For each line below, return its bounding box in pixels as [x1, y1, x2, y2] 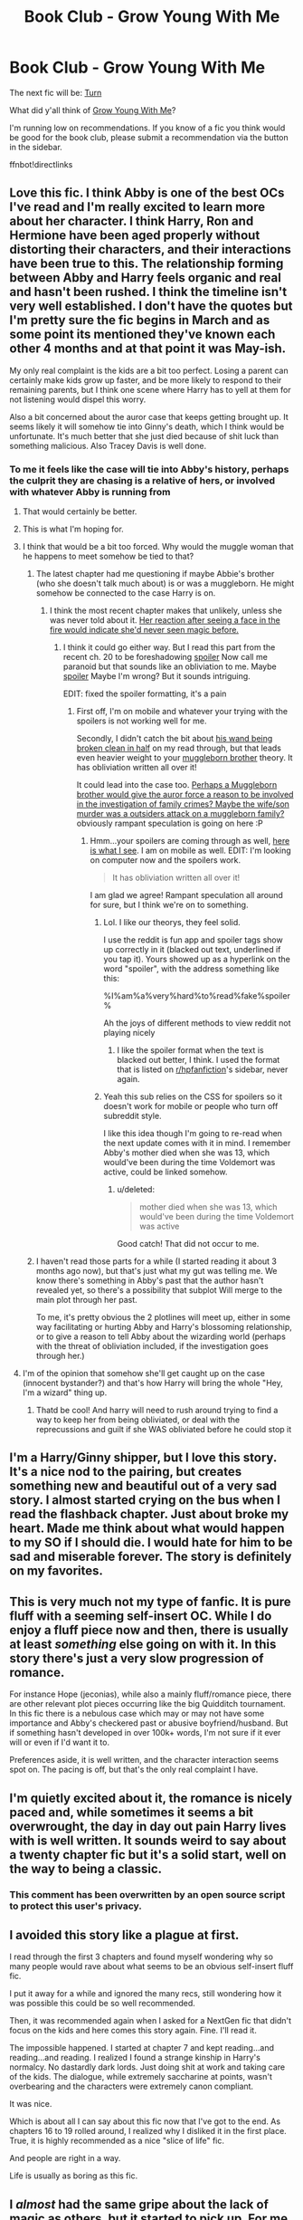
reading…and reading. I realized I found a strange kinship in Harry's [9, 2053, 260, 2063]
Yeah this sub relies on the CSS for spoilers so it [103, 1091, 283, 1102]
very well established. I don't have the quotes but [9, 299, 293, 314]
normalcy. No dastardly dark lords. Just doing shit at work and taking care [9, 2062, 286, 2072]
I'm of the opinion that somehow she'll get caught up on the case [22, 1368, 265, 1379]
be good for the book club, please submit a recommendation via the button [9, 131, 289, 142]
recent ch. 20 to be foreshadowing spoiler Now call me [62, 652, 269, 663]
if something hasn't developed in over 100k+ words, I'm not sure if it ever [9, 1727, 281, 1738]
